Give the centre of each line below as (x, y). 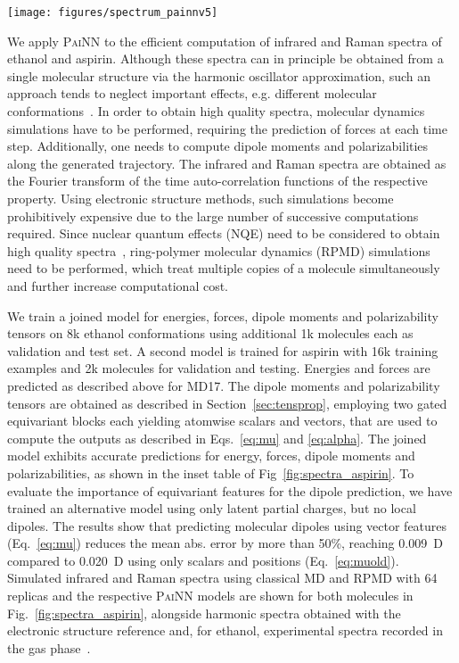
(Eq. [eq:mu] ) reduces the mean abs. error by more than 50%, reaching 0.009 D (225, 543)
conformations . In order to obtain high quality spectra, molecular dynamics (216, 111)
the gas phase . (49, 647)
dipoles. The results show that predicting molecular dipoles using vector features (227, 525)
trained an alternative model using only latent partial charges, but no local (212, 508)
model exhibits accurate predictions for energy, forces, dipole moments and (211, 456)
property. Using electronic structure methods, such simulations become (201, 198)
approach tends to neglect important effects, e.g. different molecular (192, 93)
